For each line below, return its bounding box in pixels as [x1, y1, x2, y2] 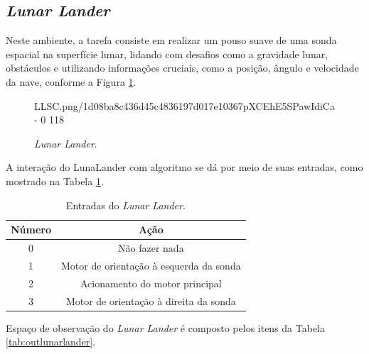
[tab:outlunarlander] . [6, 334, 96, 349]
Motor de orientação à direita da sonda [65, 293, 236, 308]
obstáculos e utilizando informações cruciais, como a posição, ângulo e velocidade [6, 60, 359, 75]
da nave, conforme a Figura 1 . [6, 74, 137, 89]
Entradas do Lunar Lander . [65, 197, 186, 212]
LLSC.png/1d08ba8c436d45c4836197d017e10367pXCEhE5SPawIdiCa [34, 98, 335, 113]
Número [11, 222, 52, 237]
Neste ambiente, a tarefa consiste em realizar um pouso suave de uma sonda [6, 33, 337, 48]
